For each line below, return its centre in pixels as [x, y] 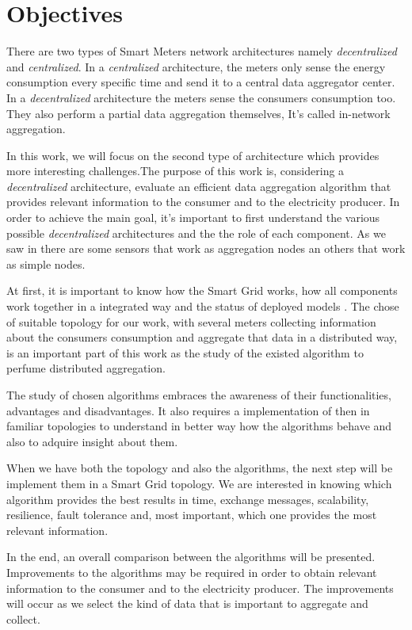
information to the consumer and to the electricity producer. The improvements [200, 588]
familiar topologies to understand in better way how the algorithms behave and [199, 426]
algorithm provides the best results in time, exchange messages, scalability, [188, 499]
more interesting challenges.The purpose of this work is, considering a [175, 171]
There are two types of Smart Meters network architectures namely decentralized [202, 51]
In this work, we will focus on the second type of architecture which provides [193, 155]
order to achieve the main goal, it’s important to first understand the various [193, 218]
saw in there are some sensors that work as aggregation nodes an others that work [206, 248]
